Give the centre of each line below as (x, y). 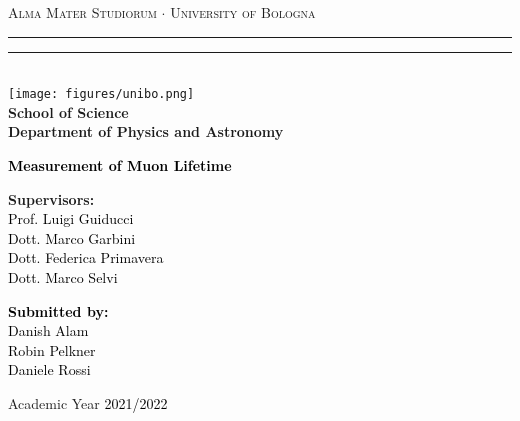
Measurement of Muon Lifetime (120, 165)
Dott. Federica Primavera (86, 257)
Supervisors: (51, 198)
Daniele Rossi (49, 369)
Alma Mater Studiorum (82, 12)
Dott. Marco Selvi (63, 277)
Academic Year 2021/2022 (88, 402)
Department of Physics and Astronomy (146, 131)
